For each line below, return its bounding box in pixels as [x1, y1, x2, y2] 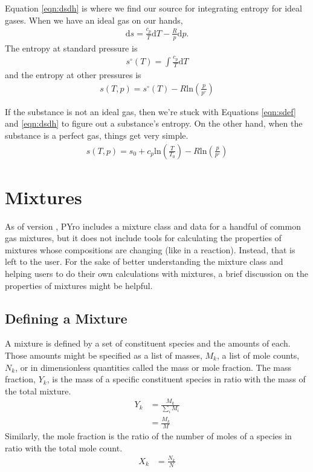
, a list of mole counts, [216, 349, 300, 362]
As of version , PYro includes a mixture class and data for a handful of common [5, 219, 301, 232]
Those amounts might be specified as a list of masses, [5, 349, 202, 362]
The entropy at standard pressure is [5, 41, 138, 54]
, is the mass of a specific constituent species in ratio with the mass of [47, 373, 306, 385]
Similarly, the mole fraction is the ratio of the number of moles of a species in [5, 430, 292, 442]
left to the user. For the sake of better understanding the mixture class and [5, 255, 283, 268]
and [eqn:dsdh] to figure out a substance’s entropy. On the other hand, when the [5, 117, 303, 130]
